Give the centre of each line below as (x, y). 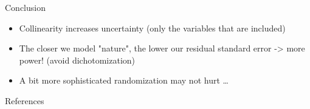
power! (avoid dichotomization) (77, 60)
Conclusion (25, 7)
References (25, 100)
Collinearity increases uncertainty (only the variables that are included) (152, 28)
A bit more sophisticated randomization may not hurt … (124, 80)
